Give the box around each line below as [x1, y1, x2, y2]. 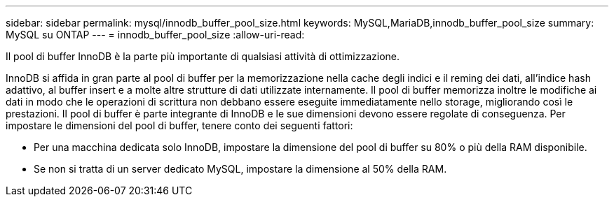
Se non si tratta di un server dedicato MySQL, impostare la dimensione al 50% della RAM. [34, 163, 447, 175]
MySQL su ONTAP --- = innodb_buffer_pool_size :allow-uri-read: [6, 29, 305, 41]
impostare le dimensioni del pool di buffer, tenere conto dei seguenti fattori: [6, 120, 353, 131]
